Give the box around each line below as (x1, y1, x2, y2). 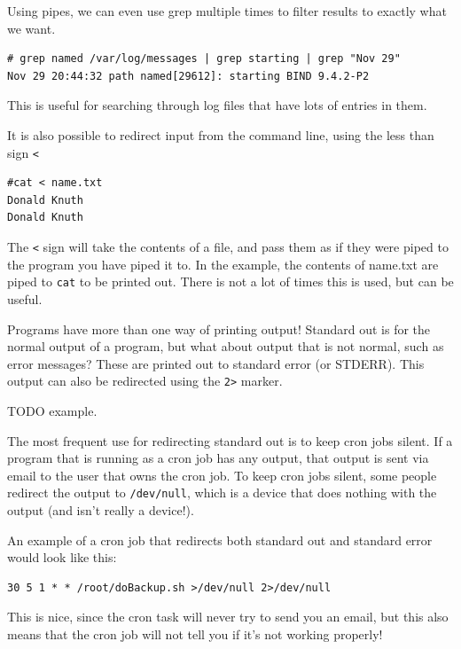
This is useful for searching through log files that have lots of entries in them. (7, 96, 427, 114)
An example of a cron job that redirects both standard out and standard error (7, 530, 433, 549)
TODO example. (7, 401, 98, 419)
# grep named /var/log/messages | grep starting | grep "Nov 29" (7, 52, 401, 66)
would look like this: (7, 548, 117, 567)
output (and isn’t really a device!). (7, 500, 194, 519)
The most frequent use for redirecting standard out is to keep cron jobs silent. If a (7, 431, 453, 450)
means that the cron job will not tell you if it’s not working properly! (7, 624, 383, 643)
